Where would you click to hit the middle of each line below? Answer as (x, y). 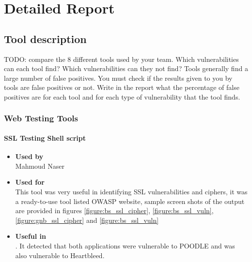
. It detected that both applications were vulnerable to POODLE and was (125, 245)
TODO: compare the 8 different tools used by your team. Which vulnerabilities (121, 59)
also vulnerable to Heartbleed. (60, 255)
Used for (30, 182)
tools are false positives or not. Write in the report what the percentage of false (122, 87)
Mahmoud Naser (40, 166)
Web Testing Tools (41, 118)
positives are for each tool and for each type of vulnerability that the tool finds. (122, 96)
